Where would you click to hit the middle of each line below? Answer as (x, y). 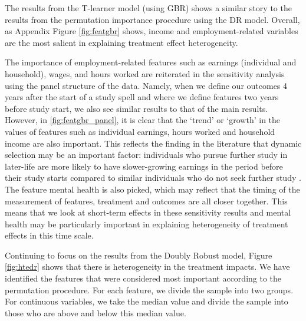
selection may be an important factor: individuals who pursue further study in (146, 155)
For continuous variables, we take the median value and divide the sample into (147, 301)
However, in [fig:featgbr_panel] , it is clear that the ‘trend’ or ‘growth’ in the (143, 120)
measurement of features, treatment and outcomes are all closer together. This (146, 201)
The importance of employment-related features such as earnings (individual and (151, 62)
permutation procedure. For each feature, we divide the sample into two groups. (149, 289)
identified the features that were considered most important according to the (143, 278)
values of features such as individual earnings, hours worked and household (140, 131)
